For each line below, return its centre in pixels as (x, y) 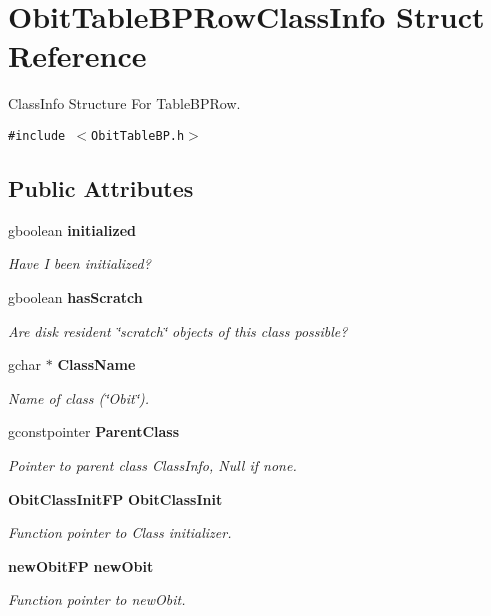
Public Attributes (101, 187)
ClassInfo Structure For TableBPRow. (124, 103)
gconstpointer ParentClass (94, 431)
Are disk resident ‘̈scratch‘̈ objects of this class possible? (178, 330)
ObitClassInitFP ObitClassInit (115, 498)
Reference (77, 55)
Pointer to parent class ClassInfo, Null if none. (152, 464)
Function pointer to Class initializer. (120, 532)
